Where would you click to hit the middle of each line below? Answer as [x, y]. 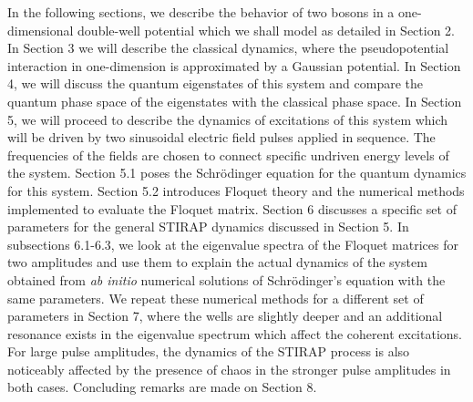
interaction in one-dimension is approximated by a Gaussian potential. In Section [234, 65]
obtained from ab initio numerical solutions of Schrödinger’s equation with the [226, 279]
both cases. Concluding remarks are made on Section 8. [162, 387]
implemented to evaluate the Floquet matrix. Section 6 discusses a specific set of [232, 208]
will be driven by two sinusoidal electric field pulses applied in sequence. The [221, 137]
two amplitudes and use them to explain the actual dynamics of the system [217, 262]
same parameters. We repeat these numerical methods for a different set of [216, 298]
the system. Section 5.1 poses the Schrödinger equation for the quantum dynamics [237, 173]
